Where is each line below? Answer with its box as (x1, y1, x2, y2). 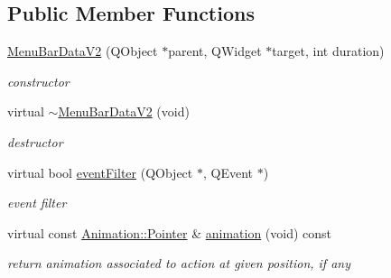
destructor (7, 132, 63, 151)
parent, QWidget (168, 42, 262, 60)
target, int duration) (272, 42, 385, 60)
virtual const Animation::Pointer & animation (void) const (7, 223, 332, 242)
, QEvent (202, 162, 253, 181)
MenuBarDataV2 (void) (58, 102, 190, 121)
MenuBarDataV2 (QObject (7, 42, 158, 60)
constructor (7, 71, 70, 90)
